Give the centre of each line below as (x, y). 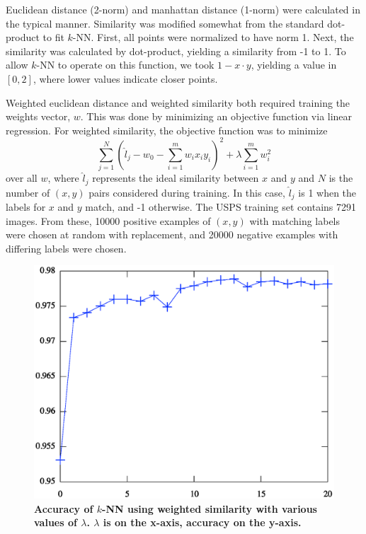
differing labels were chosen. (66, 248)
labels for (26, 207)
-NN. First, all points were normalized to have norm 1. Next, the (213, 37)
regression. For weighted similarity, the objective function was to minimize (167, 130)
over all (22, 178)
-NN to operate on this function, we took (125, 65)
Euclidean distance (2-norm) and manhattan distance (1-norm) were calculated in (183, 9)
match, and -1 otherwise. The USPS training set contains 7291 (221, 207)
